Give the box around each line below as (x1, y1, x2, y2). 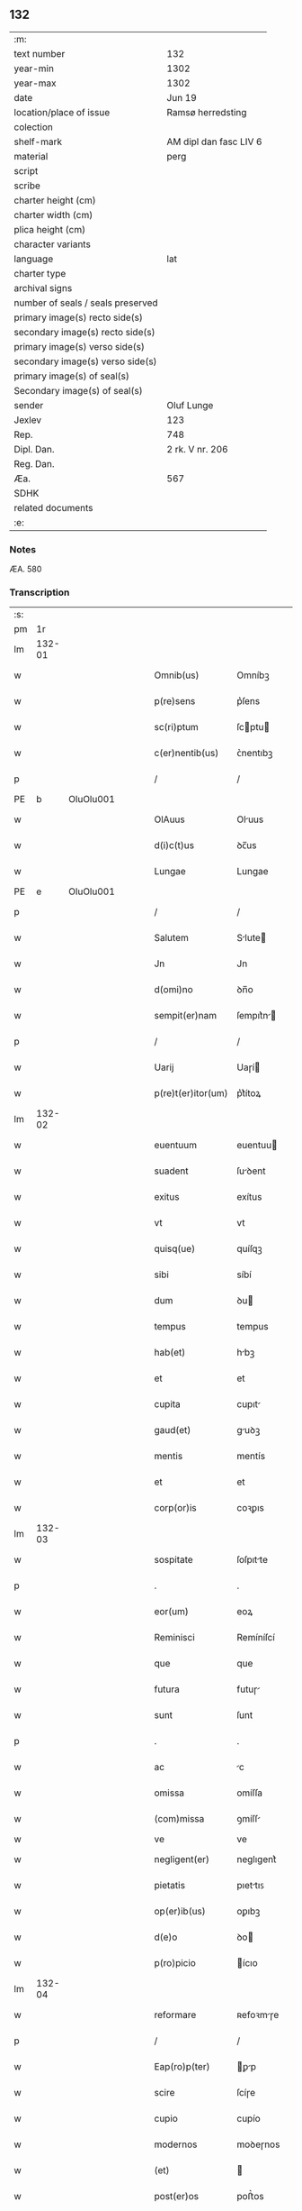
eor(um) (154, 1605, 189, 1618)
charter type (13, 267, 67, 279)
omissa (154, 1786, 185, 1799)
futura (154, 1683, 180, 1695)
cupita (154, 1398, 182, 1411)
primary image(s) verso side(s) (13, 340, 146, 352)
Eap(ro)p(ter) (154, 2060, 210, 2073)
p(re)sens (154, 695, 196, 708)
